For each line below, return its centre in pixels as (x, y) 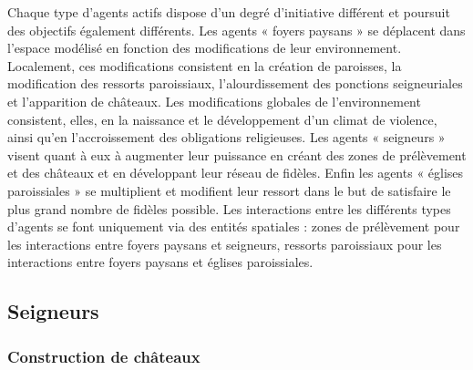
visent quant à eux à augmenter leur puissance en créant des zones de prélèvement (237, 154)
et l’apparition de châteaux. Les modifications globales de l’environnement (214, 101)
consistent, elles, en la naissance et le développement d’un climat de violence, (222, 119)
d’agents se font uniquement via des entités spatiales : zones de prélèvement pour (234, 226)
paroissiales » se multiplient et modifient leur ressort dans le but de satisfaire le (229, 190)
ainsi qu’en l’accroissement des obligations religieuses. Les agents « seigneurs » (226, 137)
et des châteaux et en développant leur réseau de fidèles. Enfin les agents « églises (236, 173)
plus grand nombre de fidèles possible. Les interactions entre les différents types (229, 208)
